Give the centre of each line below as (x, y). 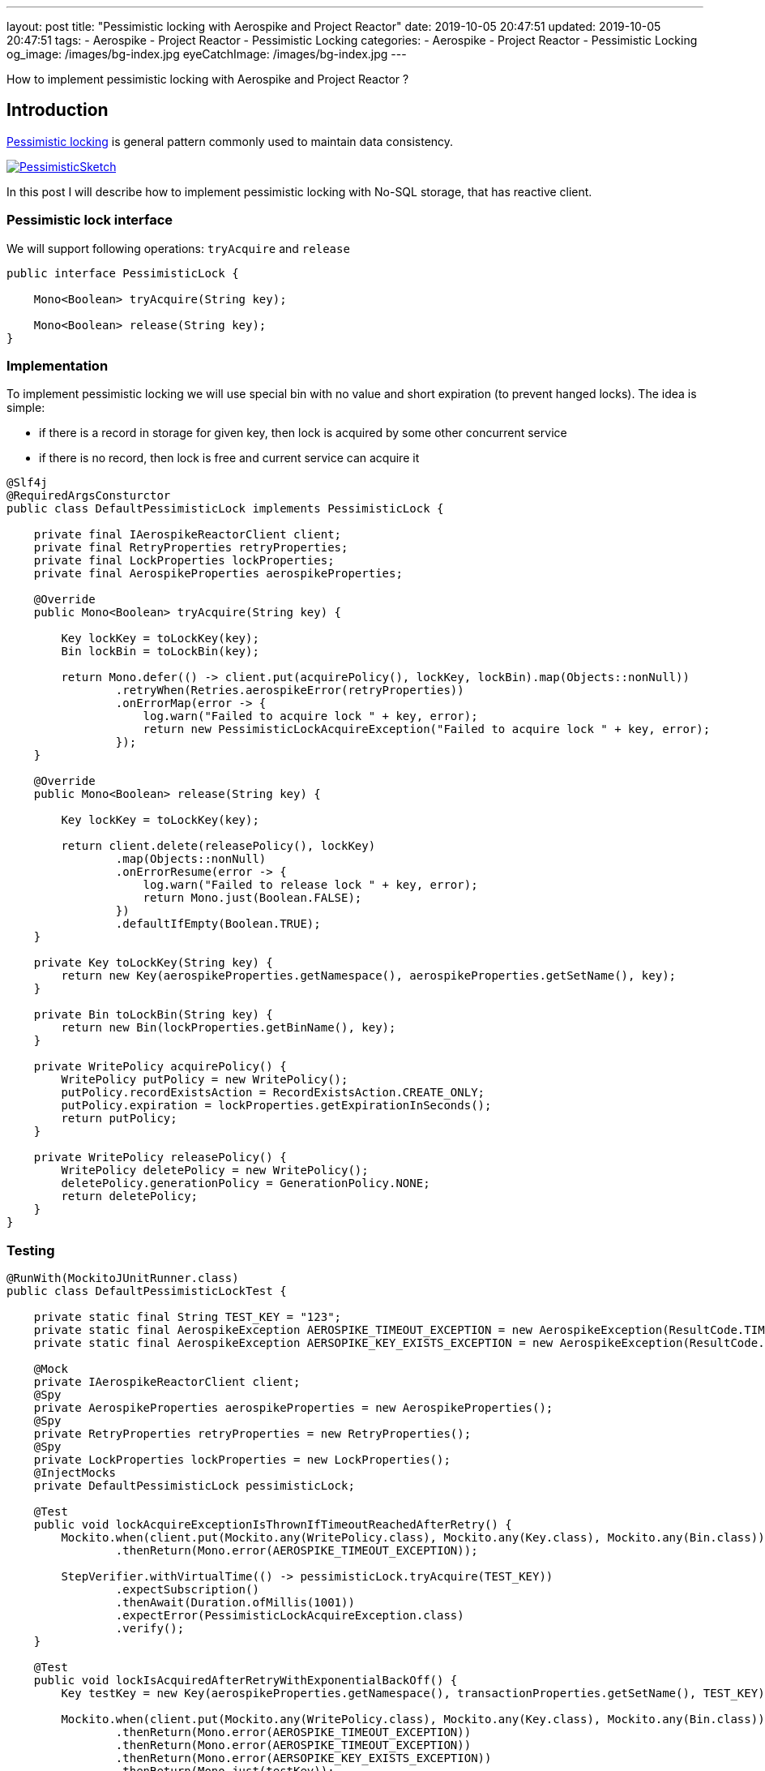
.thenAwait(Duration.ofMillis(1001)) (235, 1603)
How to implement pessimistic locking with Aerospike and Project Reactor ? (208, 79)
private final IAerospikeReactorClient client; (188, 535)
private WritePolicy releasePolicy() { (160, 1158)
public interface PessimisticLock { (123, 273)
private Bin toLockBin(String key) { (153, 1015)
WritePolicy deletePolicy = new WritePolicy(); (215, 1171)
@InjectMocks (75, 1473)
